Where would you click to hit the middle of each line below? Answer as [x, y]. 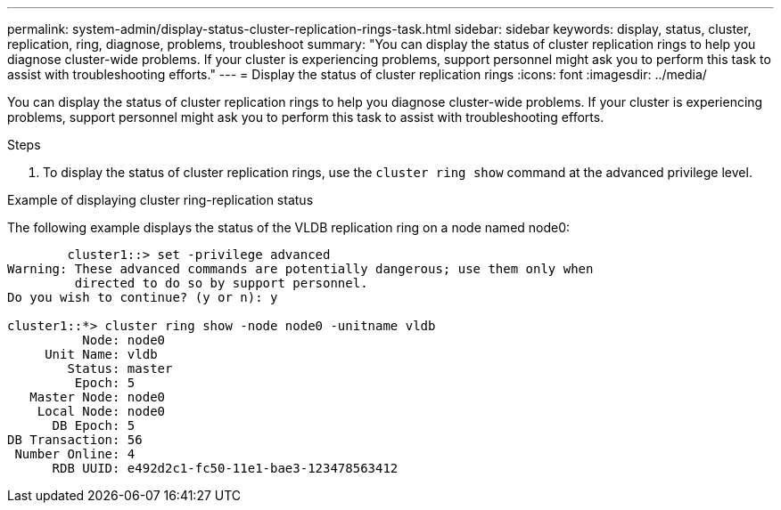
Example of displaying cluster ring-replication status [160, 200]
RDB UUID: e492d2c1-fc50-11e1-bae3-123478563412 [225, 468]
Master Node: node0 [98, 397]
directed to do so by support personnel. [221, 283]
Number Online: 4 [75, 454]
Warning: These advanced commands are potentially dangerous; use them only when [300, 269]
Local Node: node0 [101, 411]
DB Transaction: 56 [75, 440]
